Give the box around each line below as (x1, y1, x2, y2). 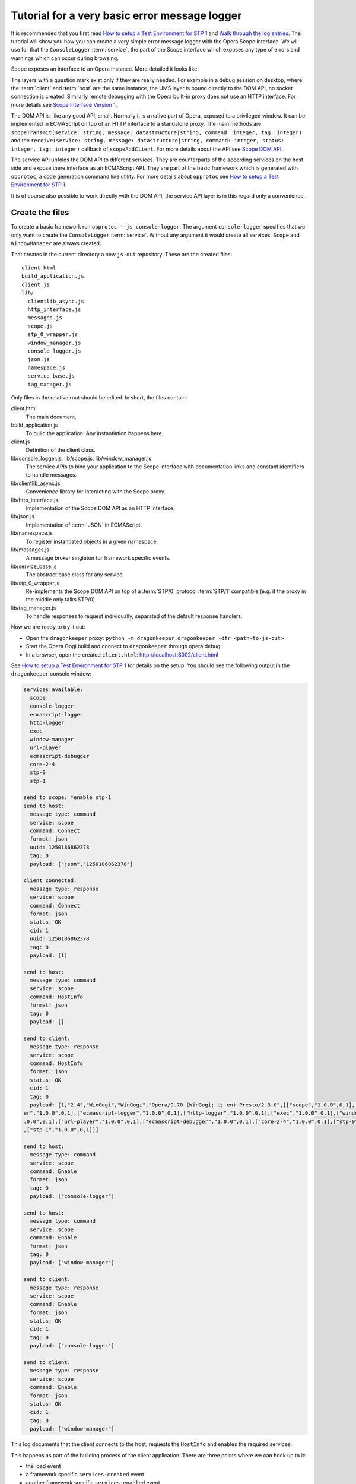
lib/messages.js (11, 546, 50, 553)
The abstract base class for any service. (26, 571, 125, 578)
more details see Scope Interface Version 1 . (11, 101, 117, 108)
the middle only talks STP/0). (26, 596, 97, 603)
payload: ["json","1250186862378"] (30, 861, 133, 867)
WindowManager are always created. (11, 240, 101, 247)
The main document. (26, 413, 77, 420)
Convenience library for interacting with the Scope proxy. (26, 488, 166, 495)
